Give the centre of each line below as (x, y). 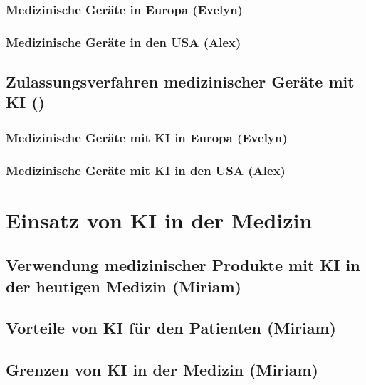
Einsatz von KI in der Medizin (159, 220)
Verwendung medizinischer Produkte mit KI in (183, 265)
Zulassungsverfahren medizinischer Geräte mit (180, 81)
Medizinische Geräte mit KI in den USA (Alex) (146, 170)
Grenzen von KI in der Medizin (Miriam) (162, 370)
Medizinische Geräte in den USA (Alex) (124, 42)
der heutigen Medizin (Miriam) (124, 286)
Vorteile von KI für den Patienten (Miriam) (171, 328)
